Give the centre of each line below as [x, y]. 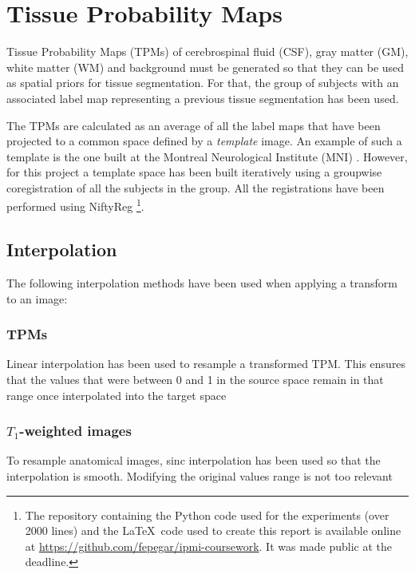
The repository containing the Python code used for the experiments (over [207, 515]
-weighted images [75, 431]
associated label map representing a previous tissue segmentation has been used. [203, 98]
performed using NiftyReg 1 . [75, 205]
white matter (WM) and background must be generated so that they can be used [206, 67]
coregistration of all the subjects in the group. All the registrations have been [196, 187]
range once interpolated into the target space [117, 395]
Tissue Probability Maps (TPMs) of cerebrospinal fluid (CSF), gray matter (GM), [207, 51]
